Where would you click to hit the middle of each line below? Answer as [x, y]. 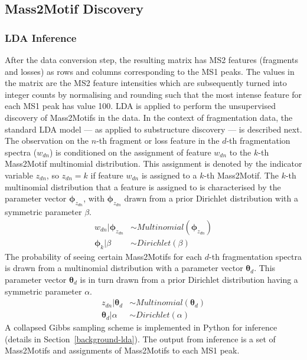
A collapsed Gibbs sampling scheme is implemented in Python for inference [141, 327]
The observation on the [47, 141]
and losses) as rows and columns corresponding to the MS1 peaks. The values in [150, 71]
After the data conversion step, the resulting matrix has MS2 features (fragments [151, 60]
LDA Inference [41, 37]
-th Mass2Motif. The [241, 175]
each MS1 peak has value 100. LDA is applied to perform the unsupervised [140, 106]
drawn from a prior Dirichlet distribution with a [211, 198]
